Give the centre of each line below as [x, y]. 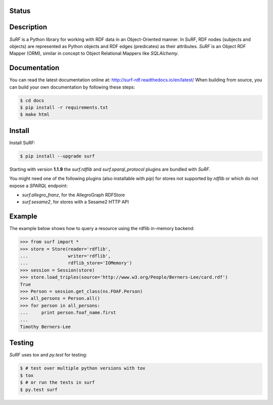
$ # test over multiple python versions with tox [83, 368]
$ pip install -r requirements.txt [64, 107]
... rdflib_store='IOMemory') [76, 263]
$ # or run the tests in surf [57, 382]
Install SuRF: [22, 143]
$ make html [35, 115]
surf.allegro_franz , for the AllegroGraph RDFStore [74, 195]
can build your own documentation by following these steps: [72, 87]
